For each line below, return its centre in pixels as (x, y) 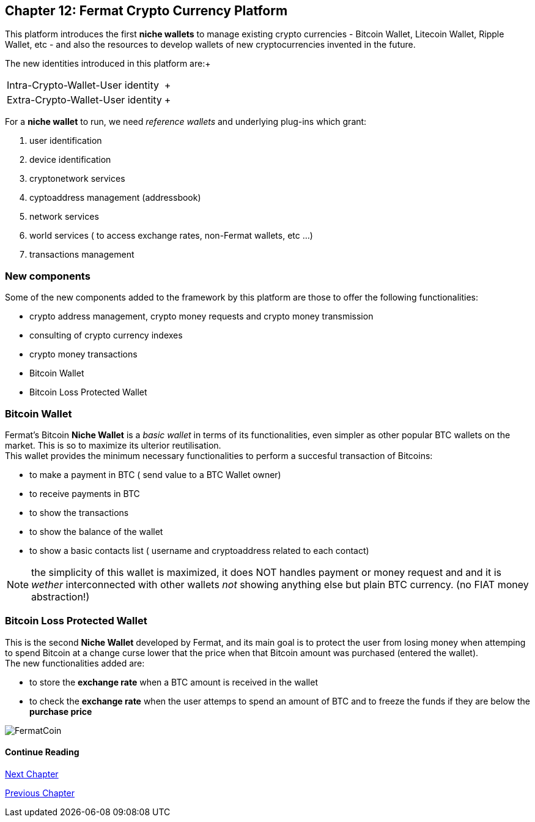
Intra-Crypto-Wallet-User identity (83, 85)
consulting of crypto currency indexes (106, 335)
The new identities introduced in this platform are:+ (108, 64)
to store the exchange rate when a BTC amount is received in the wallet (174, 682)
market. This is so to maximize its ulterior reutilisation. (113, 445)
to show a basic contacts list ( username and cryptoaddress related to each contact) (199, 550)
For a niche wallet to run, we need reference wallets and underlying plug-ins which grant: (186, 122)
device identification (70, 160)
